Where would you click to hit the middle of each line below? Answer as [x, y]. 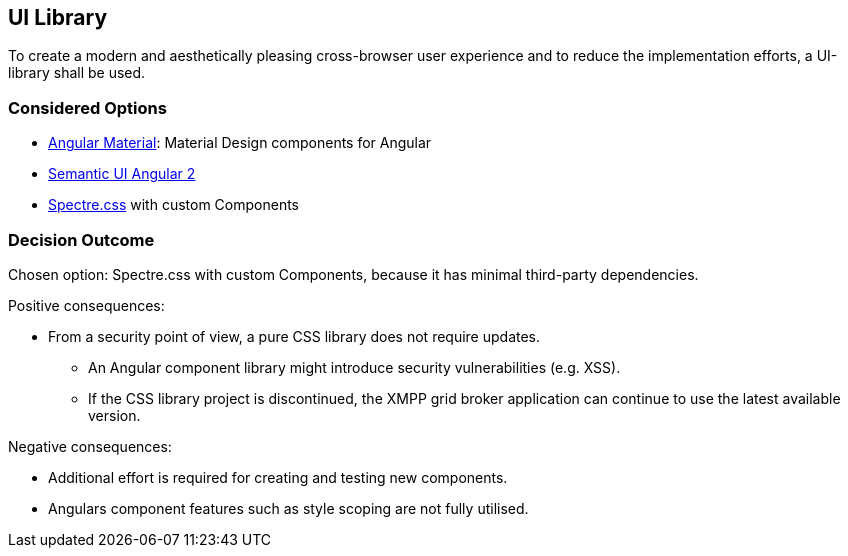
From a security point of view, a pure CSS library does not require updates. [294, 336]
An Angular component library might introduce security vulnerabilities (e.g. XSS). [354, 367]
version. [114, 415]
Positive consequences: [86, 305]
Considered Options [87, 107]
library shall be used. [77, 73]
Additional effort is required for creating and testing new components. [278, 477]
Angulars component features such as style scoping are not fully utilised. [288, 508]
